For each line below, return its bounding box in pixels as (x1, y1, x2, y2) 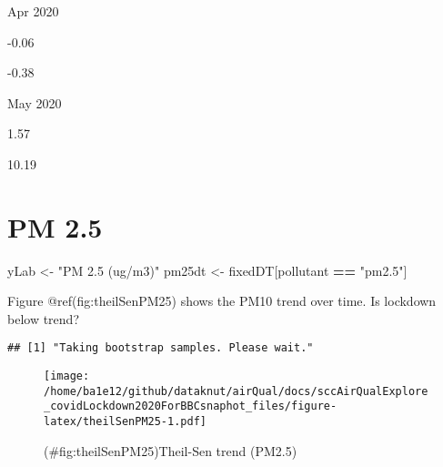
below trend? (7, 309, 79, 328)
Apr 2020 (7, 2, 59, 20)
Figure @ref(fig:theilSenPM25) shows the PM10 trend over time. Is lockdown (7, 291, 437, 310)
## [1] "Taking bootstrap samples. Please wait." (7, 341, 314, 355)
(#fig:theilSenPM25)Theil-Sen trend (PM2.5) (44, 441, 297, 460)
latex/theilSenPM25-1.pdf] (44, 415, 206, 429)
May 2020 (7, 93, 62, 112)
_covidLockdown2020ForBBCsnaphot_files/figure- (44, 400, 337, 413)
